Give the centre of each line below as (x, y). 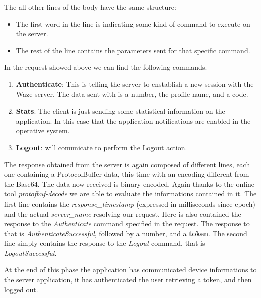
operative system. (43, 130)
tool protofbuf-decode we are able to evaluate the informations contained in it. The (130, 194)
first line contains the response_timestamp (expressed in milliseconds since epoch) (130, 203)
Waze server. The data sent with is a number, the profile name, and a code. (132, 94)
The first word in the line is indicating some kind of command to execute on (133, 23)
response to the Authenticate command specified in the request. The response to (127, 223)
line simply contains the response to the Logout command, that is (105, 243)
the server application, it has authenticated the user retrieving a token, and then (128, 280)
